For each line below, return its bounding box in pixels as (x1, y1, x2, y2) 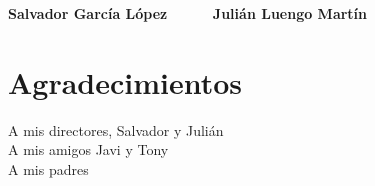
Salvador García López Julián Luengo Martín (8, 3, 368, 23)
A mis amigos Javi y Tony (8, 139, 169, 160)
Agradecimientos (8, 61, 243, 102)
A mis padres (8, 158, 89, 179)
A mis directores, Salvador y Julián (8, 119, 224, 140)
